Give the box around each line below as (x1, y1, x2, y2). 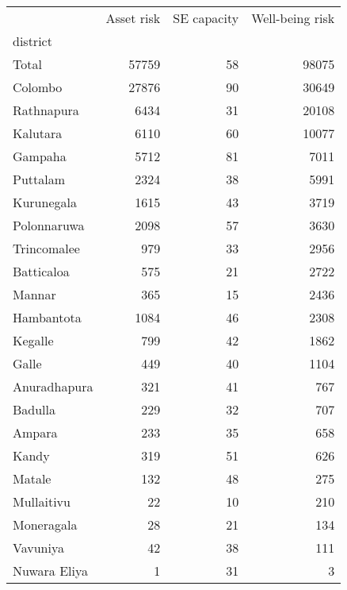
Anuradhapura (13, 377, 93, 395)
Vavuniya (13, 538, 64, 557)
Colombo (13, 78, 63, 96)
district (13, 32, 52, 50)
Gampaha (13, 147, 67, 165)
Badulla (13, 400, 56, 418)
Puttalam (13, 170, 66, 188)
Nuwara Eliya (13, 561, 88, 580)
